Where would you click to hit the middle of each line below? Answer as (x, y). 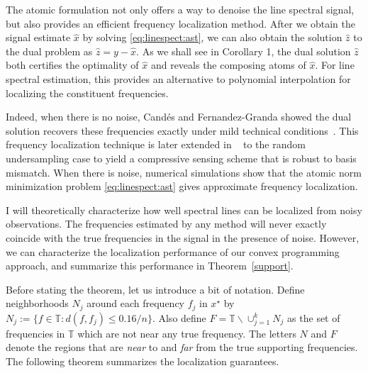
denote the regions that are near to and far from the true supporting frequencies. (182, 347)
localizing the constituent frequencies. (87, 93)
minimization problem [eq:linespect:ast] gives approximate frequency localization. (182, 186)
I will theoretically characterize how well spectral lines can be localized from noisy (184, 210)
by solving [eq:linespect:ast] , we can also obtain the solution (212, 37)
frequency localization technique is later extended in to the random (156, 144)
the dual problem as (49, 51)
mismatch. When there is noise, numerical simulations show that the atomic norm (184, 172)
